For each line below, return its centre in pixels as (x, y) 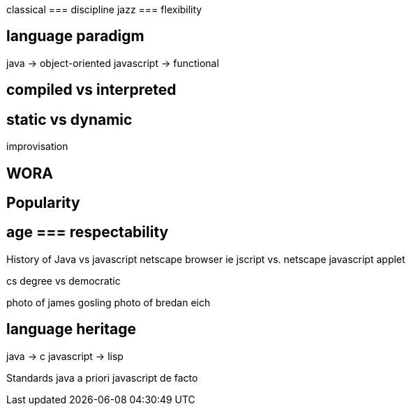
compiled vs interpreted (91, 90)
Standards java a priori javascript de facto (102, 378)
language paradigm (75, 36)
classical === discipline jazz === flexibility (104, 9)
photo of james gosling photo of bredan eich (109, 302)
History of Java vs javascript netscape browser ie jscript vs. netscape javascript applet (206, 259)
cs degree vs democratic (63, 281)
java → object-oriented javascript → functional (113, 63)
